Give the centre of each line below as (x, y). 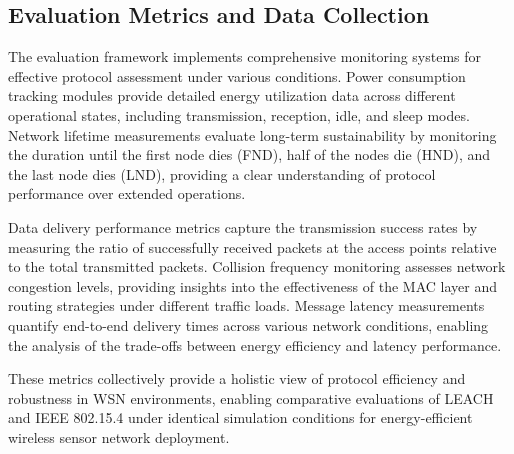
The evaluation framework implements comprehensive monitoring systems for (245, 56)
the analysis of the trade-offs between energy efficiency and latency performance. (255, 344)
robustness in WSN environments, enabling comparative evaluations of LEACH (251, 397)
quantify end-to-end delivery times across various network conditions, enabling (248, 324)
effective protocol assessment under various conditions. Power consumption (237, 75)
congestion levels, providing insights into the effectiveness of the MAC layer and (252, 285)
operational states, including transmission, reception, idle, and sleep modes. (239, 114)
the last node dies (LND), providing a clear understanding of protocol (222, 173)
